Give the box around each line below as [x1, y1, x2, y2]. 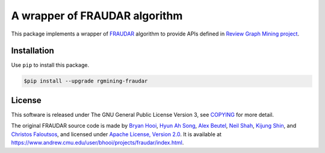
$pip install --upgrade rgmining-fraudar [23, 78, 148, 84]
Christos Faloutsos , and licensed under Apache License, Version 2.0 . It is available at [11, 130, 222, 138]
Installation [11, 46, 54, 56]
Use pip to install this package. [11, 61, 90, 69]
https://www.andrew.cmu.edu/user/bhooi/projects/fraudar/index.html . [11, 139, 184, 146]
